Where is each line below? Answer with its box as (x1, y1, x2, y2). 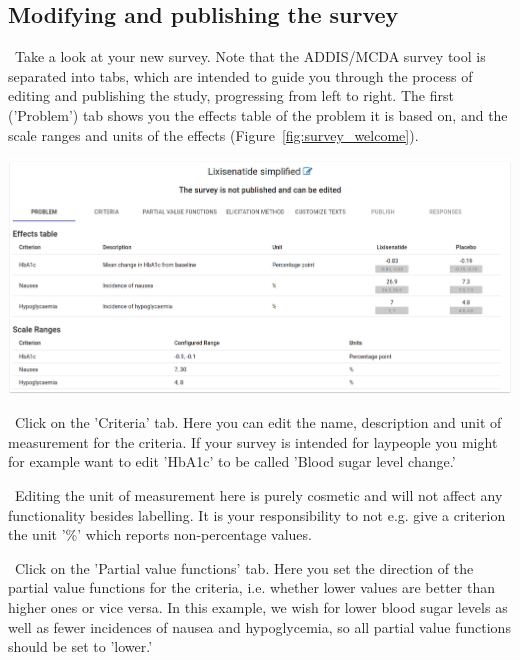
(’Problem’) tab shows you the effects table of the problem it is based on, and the (8, 104, 508, 125)
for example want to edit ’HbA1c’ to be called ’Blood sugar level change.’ (8, 451, 456, 472)
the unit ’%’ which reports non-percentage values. (8, 524, 312, 545)
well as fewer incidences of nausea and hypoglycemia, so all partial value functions (8, 616, 511, 637)
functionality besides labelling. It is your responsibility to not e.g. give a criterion (8, 504, 506, 525)
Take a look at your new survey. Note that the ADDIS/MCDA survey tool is (14, 46, 486, 67)
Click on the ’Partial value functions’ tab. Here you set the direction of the (14, 557, 474, 578)
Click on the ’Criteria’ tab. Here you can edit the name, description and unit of (14, 412, 502, 433)
